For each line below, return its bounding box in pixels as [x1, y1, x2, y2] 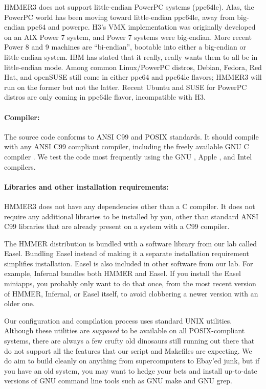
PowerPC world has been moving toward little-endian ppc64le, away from [4, 11, 235, 22]
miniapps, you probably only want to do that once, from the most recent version [4, 278, 256, 289]
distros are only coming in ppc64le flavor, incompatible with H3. [4, 91, 206, 102]
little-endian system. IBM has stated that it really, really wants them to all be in [4, 51, 258, 62]
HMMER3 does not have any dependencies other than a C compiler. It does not [4, 200, 255, 211]
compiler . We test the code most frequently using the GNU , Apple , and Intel [4, 151, 252, 162]
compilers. [4, 161, 36, 172]
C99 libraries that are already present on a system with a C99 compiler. [4, 221, 230, 232]
